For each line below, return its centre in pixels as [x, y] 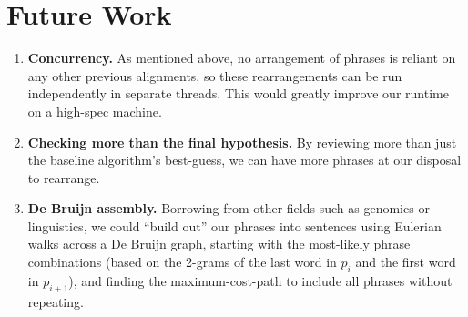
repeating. [56, 301]
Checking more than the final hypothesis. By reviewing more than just [242, 142]
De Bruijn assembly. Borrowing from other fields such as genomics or [229, 208]
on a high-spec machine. [95, 111]
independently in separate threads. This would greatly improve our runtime [238, 93]
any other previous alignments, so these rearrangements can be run [215, 75]
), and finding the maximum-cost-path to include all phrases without [260, 280]
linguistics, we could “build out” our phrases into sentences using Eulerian [234, 225]
